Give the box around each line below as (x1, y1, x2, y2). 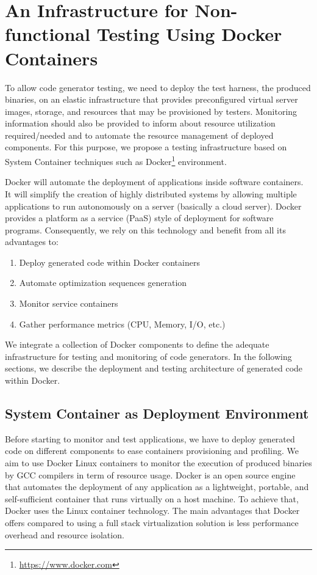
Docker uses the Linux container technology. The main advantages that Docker (5, 504, 300, 517)
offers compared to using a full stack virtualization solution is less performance (5, 516, 299, 529)
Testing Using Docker (96, 21, 282, 46)
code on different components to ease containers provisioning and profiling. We (5, 444, 299, 457)
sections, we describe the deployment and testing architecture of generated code (5, 362, 303, 375)
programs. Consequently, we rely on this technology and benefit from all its (5, 223, 286, 236)
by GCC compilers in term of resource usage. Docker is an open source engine (5, 468, 296, 481)
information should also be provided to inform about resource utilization (5, 117, 276, 130)
